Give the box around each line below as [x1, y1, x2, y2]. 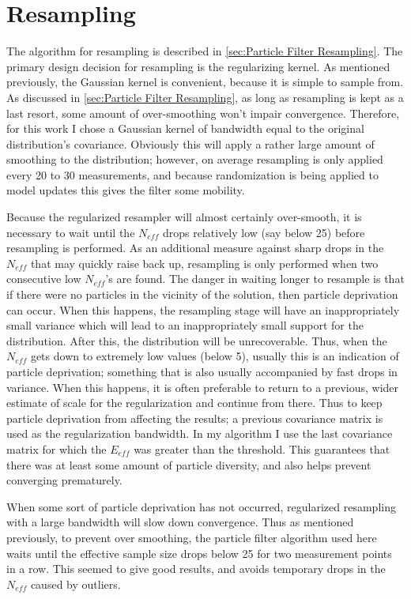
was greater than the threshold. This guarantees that [134, 440, 390, 457]
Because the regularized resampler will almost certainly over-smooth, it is [6, 209, 362, 225]
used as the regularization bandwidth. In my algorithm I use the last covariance [6, 425, 393, 442]
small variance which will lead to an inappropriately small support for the [6, 317, 364, 333]
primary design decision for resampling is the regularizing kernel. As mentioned [6, 58, 390, 74]
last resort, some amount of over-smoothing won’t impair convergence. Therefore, [6, 104, 400, 121]
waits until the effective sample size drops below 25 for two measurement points [6, 544, 392, 561]
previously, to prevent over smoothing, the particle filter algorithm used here [6, 529, 377, 545]
